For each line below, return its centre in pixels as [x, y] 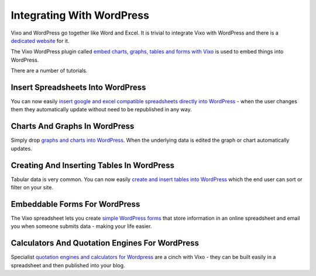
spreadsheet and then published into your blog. [68, 265]
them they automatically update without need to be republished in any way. [102, 110]
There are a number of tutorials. [49, 71]
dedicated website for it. [40, 40]
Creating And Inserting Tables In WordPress [93, 165]
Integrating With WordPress [80, 15]
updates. [21, 148]
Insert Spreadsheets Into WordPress [78, 87]
